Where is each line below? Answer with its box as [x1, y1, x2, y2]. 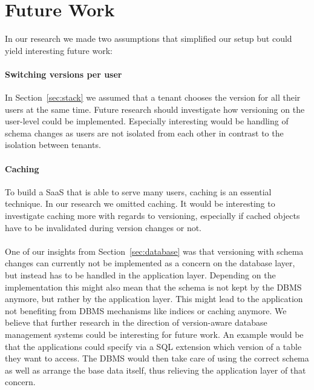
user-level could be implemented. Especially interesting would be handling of [5, 115, 289, 127]
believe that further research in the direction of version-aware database [5, 316, 267, 329]
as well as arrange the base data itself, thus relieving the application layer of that [5, 363, 306, 376]
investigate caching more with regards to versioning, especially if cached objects [5, 209, 300, 222]
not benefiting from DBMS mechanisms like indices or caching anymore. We [5, 304, 287, 317]
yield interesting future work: [5, 44, 113, 56]
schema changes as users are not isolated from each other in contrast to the [5, 126, 284, 139]
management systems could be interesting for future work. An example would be [5, 328, 304, 340]
